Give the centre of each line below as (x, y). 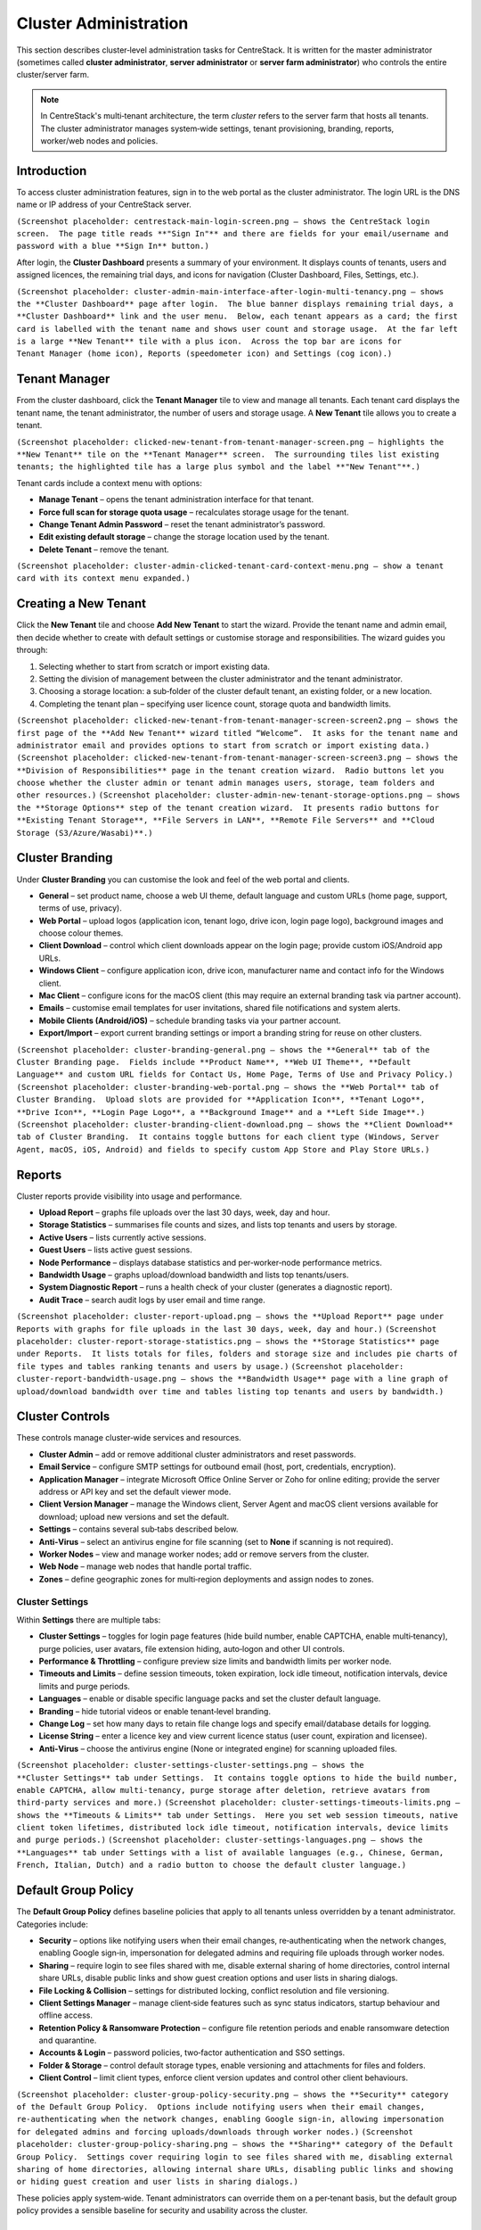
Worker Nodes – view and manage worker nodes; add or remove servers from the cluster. (204, 1554)
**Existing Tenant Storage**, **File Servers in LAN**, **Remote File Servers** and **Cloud (226, 820)
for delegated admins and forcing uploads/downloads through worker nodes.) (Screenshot (215, 2131)
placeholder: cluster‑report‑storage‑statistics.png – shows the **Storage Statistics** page (228, 1341)
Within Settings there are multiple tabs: (89, 1620)
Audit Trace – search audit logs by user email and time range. (152, 1300)
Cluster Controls (63, 1417)
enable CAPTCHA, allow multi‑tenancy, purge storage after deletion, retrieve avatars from (223, 1790)
